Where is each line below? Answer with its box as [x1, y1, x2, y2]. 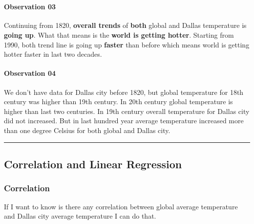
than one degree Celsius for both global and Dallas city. [4, 125, 170, 135]
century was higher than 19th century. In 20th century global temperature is [4, 96, 233, 107]
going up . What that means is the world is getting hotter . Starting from [4, 29, 234, 40]
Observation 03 [4, 1, 56, 12]
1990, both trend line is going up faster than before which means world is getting [4, 39, 250, 49]
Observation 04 [4, 68, 56, 78]
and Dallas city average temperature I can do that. [4, 211, 156, 221]
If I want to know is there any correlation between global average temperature [4, 201, 238, 211]
